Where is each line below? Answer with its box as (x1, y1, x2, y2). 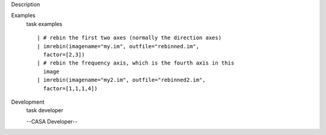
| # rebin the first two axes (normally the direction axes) (37, 34, 222, 42)
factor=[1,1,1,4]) (43, 85, 98, 92)
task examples (26, 20, 63, 27)
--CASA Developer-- (26, 118, 78, 125)
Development (11, 98, 45, 105)
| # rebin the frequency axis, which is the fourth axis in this (37, 60, 235, 66)
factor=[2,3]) (43, 51, 85, 58)
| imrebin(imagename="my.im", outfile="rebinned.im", (37, 43, 199, 49)
